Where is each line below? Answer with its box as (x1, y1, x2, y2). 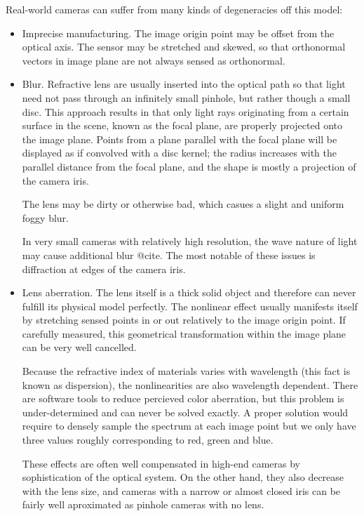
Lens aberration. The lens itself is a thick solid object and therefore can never (22, 285, 356, 300)
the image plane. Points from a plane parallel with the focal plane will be (22, 131, 337, 146)
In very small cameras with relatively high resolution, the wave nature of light (22, 234, 358, 249)
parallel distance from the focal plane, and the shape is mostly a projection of (22, 159, 356, 173)
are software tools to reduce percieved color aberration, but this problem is (22, 391, 344, 406)
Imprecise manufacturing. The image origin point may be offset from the (22, 25, 335, 40)
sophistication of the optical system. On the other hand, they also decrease (22, 470, 344, 484)
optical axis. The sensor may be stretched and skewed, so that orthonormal (22, 39, 346, 54)
